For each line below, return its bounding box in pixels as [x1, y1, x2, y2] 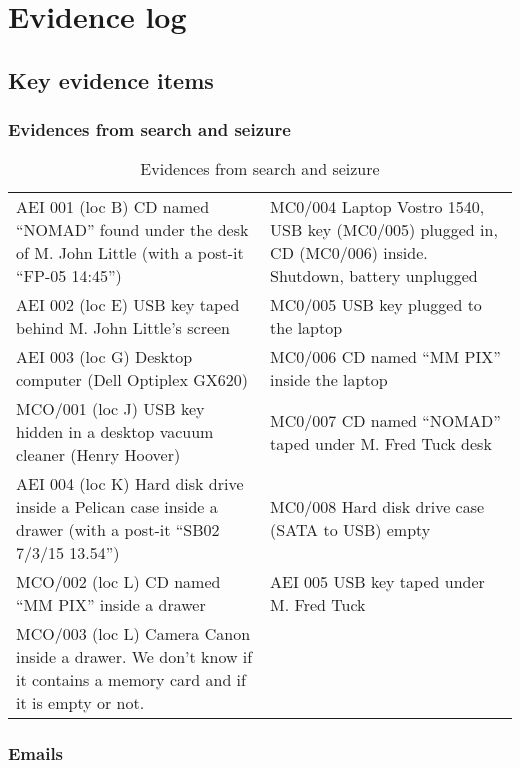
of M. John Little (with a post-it [16, 241, 244, 265]
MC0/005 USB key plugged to [270, 293, 482, 317]
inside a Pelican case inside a [16, 495, 218, 519]
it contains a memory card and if [16, 668, 246, 692]
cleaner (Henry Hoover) [16, 443, 181, 467]
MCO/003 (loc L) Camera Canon [16, 622, 251, 646]
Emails [8, 741, 64, 766]
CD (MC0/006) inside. [270, 241, 428, 265]
